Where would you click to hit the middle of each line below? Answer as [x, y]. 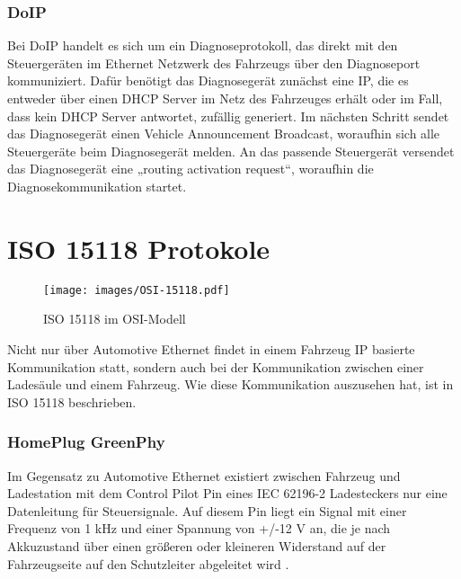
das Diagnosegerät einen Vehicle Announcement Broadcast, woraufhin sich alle [224, 134]
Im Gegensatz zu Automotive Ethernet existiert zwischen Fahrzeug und [204, 475]
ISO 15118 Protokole [139, 248]
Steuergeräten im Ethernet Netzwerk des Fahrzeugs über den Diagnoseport [214, 62]
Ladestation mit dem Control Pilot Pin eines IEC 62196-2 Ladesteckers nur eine [227, 493]
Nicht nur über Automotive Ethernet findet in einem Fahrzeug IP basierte [211, 348]
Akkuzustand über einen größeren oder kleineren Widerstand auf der [197, 545]
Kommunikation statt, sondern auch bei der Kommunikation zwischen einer [216, 366]
